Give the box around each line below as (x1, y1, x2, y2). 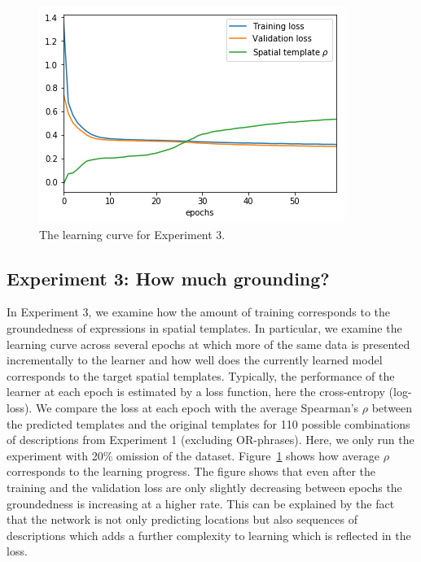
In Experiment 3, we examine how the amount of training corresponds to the (7, 303, 391, 320)
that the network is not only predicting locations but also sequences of (7, 511, 357, 528)
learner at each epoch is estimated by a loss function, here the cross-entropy (7, 383, 385, 400)
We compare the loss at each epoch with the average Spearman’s (35, 399, 359, 416)
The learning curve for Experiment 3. (39, 225, 226, 242)
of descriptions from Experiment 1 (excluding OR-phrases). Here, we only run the (7, 431, 414, 448)
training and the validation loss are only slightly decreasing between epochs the (7, 478, 402, 495)
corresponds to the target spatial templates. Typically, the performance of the (7, 367, 395, 384)
